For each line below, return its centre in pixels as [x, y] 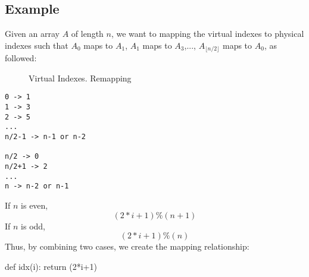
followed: [21, 58]
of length [87, 34]
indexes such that [37, 45]
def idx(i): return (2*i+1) [51, 266]
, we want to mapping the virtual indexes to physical [207, 34]
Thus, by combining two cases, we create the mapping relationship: [127, 246]
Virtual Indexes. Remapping [80, 78]
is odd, [33, 226]
